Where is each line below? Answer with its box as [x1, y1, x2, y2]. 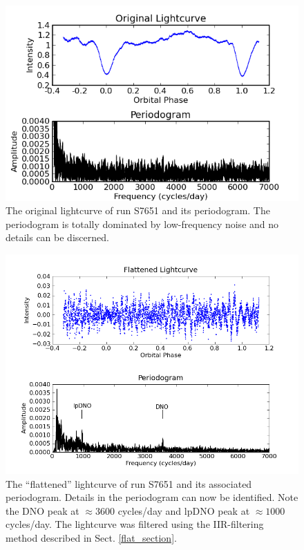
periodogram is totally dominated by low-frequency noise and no [6, 216, 279, 231]
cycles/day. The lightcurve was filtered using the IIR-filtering [6, 517, 264, 531]
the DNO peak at [6, 503, 79, 518]
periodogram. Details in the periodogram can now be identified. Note [6, 490, 298, 504]
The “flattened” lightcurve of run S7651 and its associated [6, 476, 252, 491]
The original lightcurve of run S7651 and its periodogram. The [6, 203, 270, 218]
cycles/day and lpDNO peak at [117, 503, 250, 518]
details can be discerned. [6, 230, 109, 245]
